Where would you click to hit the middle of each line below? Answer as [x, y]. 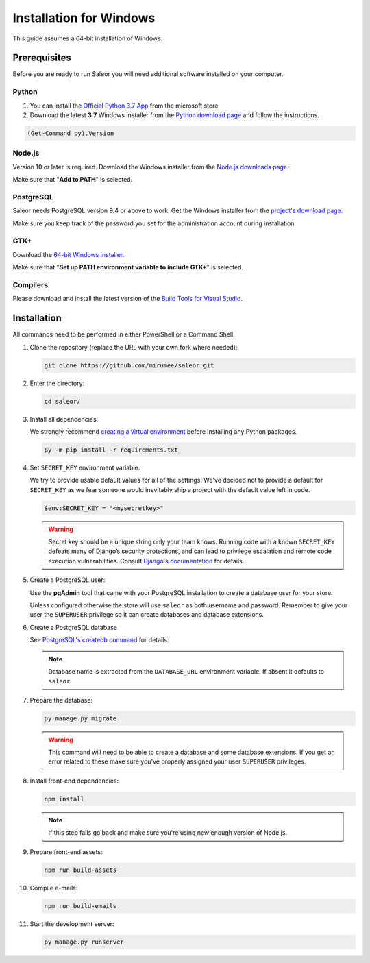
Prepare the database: [61, 700]
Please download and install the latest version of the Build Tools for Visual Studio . [127, 299]
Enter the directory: [57, 383]
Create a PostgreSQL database [74, 627]
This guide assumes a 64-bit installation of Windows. [88, 38]
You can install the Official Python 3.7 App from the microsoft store [124, 106]
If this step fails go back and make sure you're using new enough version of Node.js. [168, 833]
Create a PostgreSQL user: [67, 580]
